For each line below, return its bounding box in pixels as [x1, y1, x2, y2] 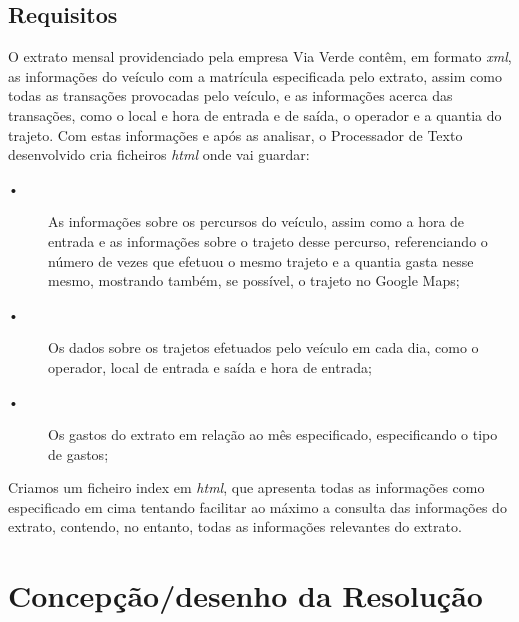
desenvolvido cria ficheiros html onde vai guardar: [8, 144, 310, 165]
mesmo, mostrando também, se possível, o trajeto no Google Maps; [48, 270, 460, 291]
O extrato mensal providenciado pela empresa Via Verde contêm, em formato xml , [8, 46, 512, 67]
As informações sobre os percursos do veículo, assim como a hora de [48, 211, 465, 232]
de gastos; [48, 443, 109, 464]
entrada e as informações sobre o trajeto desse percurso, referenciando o [48, 230, 488, 251]
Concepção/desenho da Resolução [8, 575, 483, 616]
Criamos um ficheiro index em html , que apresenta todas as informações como [8, 477, 485, 498]
